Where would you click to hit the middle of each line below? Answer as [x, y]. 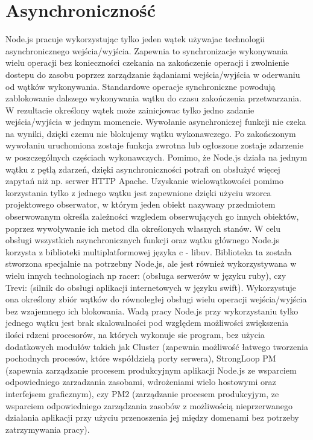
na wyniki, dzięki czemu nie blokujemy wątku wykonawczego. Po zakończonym [151, 133]
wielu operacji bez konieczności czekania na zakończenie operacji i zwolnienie [147, 62]
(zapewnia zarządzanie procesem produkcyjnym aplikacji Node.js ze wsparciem [151, 370]
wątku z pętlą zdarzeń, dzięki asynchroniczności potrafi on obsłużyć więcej [143, 169]
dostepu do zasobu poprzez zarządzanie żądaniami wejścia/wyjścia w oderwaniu [153, 74]
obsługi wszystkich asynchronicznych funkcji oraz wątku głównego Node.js [142, 240]
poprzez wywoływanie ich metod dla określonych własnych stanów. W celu [143, 228]
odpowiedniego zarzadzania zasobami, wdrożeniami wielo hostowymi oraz [141, 382]
